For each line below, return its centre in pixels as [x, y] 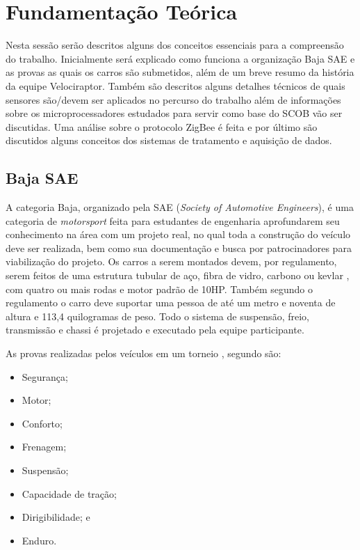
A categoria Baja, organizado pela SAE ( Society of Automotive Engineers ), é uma [180, 207]
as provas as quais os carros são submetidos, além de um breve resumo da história [180, 72]
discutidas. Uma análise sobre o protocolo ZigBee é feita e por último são [162, 126]
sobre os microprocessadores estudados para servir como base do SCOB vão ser [174, 113]
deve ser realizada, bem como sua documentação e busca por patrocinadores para [179, 248]
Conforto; [42, 423]
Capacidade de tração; [69, 493]
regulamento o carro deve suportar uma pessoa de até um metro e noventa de [171, 302]
